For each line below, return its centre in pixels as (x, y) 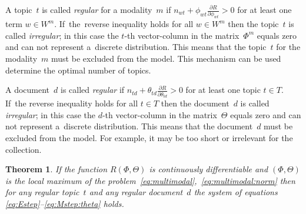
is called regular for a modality (97, 9)
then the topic (253, 24)
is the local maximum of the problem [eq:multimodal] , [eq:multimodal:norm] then (150, 180)
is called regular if (93, 90)
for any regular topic (42, 192)
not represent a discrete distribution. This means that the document (129, 126)
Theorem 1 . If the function (56, 169)
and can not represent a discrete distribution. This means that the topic (136, 47)
